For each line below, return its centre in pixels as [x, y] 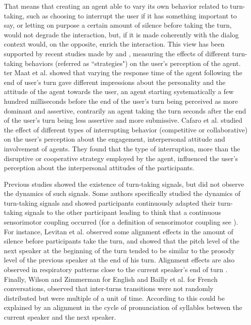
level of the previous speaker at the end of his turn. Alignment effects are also [119, 260]
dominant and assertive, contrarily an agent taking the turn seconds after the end [125, 110]
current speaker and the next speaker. [60, 317]
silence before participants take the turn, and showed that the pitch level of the [122, 241]
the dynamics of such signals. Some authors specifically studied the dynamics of [122, 193]
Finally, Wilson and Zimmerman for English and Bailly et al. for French [111, 279]
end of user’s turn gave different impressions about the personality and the [115, 82]
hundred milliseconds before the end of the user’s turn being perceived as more [121, 101]
